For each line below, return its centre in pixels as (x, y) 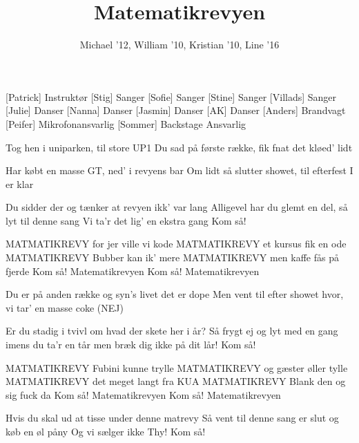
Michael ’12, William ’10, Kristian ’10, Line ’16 (179, 45)
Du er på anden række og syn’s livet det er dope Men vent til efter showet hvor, (175, 294)
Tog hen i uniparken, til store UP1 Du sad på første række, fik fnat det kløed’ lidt (179, 147)
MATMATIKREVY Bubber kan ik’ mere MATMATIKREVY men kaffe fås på (172, 257)
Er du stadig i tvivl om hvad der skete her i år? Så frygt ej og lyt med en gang (172, 331)
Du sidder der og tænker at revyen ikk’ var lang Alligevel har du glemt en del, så (177, 207)
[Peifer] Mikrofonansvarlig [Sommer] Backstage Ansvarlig (126, 123)
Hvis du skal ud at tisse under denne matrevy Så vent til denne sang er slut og (172, 418)
